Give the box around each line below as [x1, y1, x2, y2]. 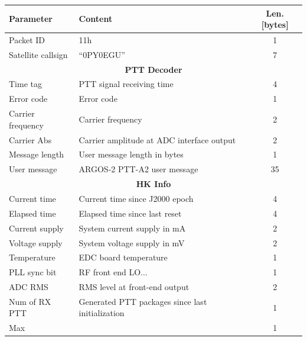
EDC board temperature [79, 251, 168, 263]
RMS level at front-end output [79, 281, 190, 293]
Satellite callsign [9, 48, 68, 60]
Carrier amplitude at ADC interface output [79, 133, 236, 146]
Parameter [9, 12, 53, 25]
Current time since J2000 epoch [79, 192, 194, 204]
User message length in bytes [79, 148, 184, 160]
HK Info [136, 178, 171, 190]
